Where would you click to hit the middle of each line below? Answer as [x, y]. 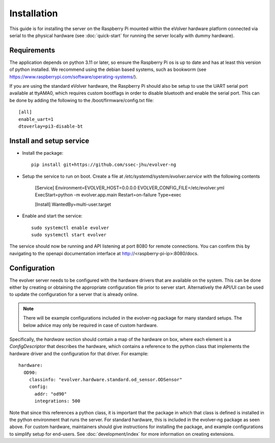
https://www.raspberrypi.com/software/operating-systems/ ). [73, 77]
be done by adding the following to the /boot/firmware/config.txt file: [81, 100]
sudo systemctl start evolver [69, 235]
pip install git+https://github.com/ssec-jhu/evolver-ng [104, 165]
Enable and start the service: [52, 216]
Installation [34, 13]
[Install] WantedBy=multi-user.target [73, 204]
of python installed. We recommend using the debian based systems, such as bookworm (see [108, 69]
